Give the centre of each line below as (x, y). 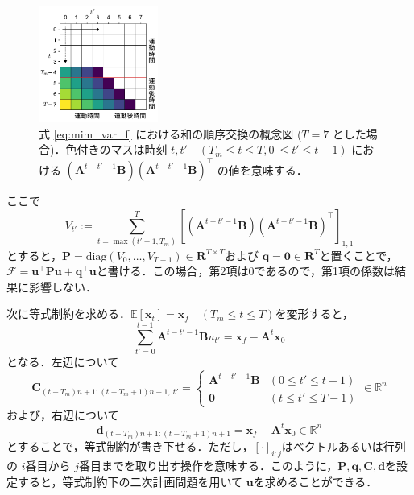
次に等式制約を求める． (68, 313)
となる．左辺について (63, 362)
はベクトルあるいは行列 (344, 446)
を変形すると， (314, 313)
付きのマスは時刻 (122, 149)
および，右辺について (63, 414)
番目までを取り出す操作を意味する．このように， (208, 466)
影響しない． (62, 286)
